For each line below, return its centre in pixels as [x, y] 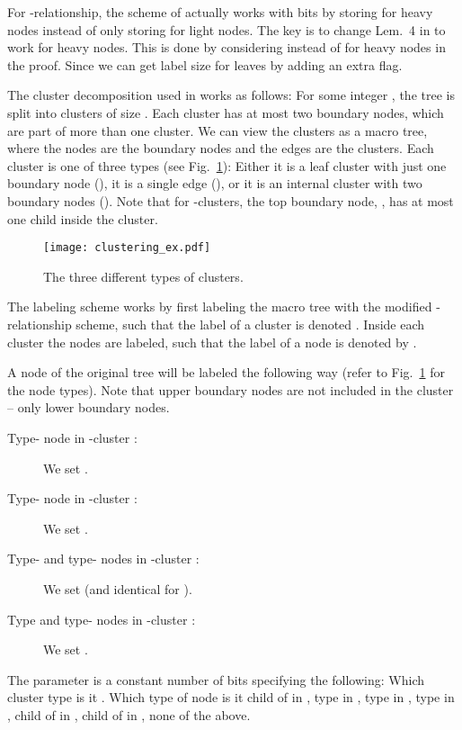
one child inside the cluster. [83, 218]
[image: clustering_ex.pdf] [127, 248]
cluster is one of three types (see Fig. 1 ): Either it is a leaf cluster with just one [227, 165]
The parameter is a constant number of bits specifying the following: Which [216, 679]
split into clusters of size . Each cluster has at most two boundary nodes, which [226, 112]
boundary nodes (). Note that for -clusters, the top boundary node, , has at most [231, 200]
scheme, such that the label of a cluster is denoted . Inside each [250, 324]
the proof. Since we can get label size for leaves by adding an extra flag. [205, 64]
